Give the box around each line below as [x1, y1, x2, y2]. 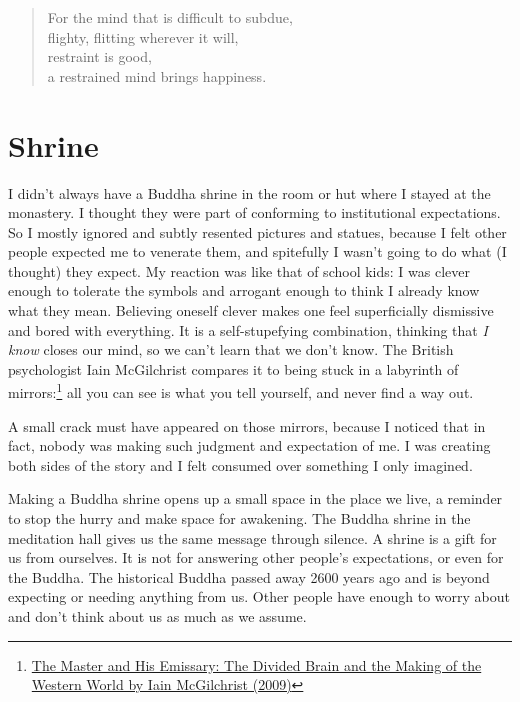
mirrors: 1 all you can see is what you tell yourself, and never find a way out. [8, 379, 474, 403]
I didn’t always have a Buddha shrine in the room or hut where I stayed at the [8, 182, 491, 203]
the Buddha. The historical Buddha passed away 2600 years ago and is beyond [8, 566, 490, 587]
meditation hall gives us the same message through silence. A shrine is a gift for [8, 527, 497, 548]
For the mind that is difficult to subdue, [47, 7, 293, 27]
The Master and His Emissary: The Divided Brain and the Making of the [31, 654, 482, 675]
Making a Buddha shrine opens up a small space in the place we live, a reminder [8, 488, 503, 509]
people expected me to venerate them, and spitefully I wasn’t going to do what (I [8, 241, 507, 262]
